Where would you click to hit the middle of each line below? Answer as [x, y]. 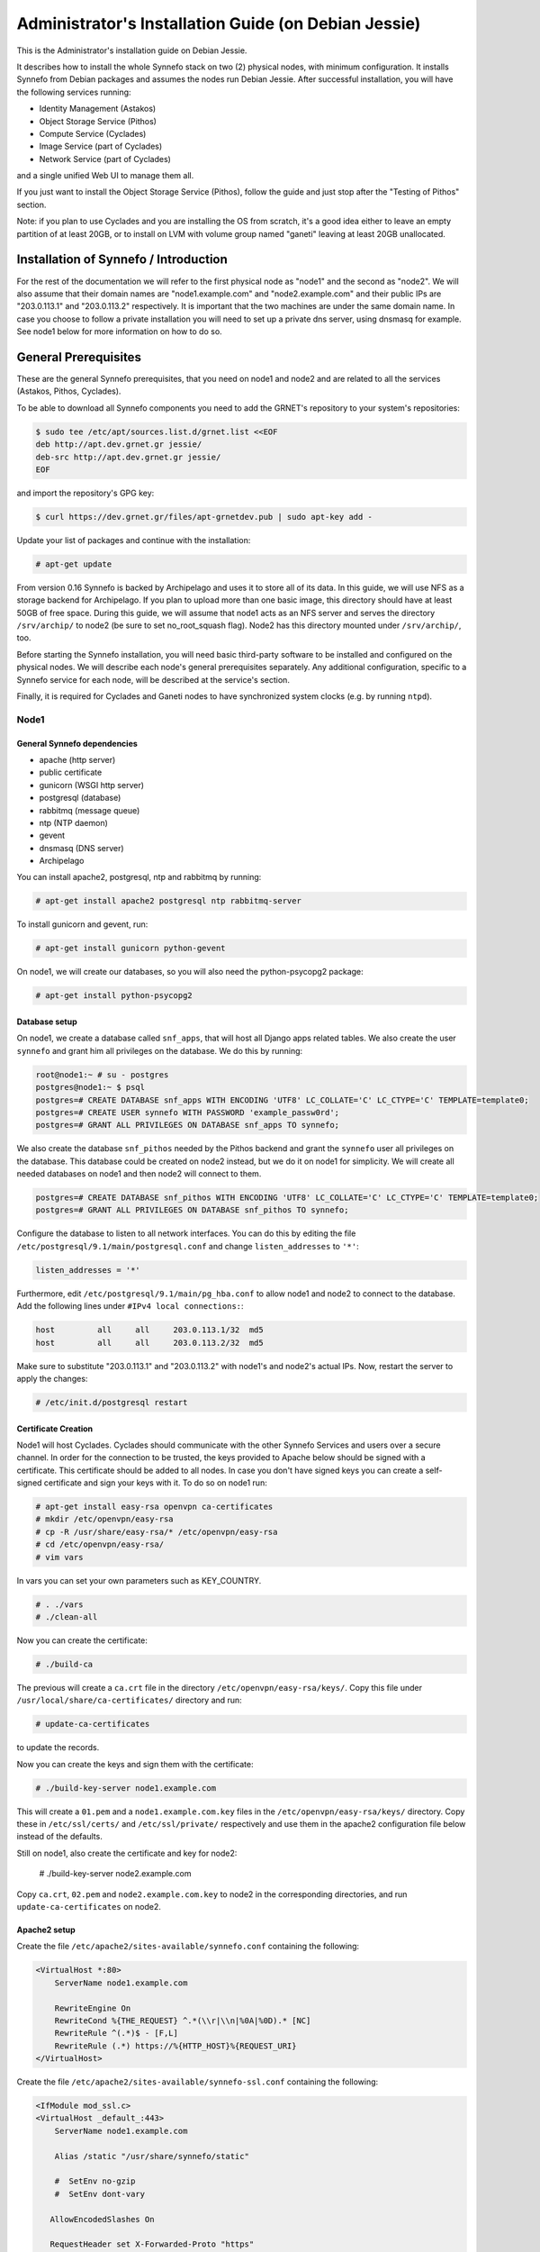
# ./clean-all [67, 1616]
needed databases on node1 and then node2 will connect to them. [139, 1174]
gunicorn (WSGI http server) [91, 785]
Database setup [47, 1022]
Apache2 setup [46, 1930]
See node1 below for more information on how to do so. [119, 331]
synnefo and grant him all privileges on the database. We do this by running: [160, 1050]
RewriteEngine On [93, 2008]
